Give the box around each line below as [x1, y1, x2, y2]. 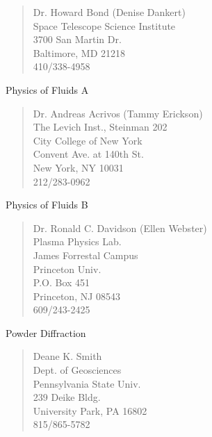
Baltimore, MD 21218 [33, 45, 126, 60]
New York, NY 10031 [33, 160, 124, 174]
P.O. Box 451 [33, 275, 90, 290]
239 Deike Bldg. [33, 390, 101, 404]
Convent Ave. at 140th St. [33, 147, 144, 161]
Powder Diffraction [6, 325, 86, 340]
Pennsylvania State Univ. [33, 376, 141, 390]
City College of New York [33, 133, 142, 147]
